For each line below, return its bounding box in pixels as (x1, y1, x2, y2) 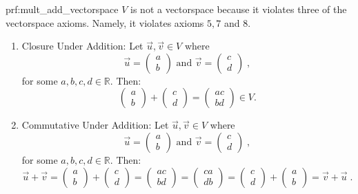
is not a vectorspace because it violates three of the (130, 2, 347, 16)
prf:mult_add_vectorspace (6, 2, 119, 16)
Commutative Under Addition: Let (21, 118, 169, 132)
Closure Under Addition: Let (21, 39, 143, 53)
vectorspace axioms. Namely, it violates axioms (6, 15, 204, 30)
